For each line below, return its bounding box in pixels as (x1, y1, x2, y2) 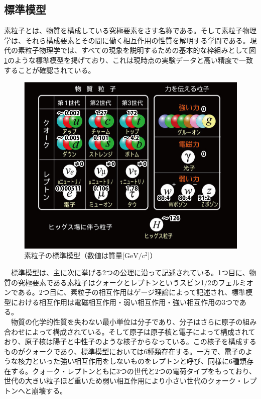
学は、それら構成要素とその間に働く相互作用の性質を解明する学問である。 (4, 35, 250, 45)
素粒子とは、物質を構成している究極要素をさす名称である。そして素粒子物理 (4, 25, 257, 36)
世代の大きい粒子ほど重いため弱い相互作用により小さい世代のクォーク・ (4, 375, 243, 386)
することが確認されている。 (4, 64, 95, 75)
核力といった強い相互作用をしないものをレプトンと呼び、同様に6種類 (18, 356, 246, 366)
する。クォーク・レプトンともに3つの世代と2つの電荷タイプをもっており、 (11, 365, 256, 376)
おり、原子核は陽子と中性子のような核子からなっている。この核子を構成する (4, 336, 256, 347)
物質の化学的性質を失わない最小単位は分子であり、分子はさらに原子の (11, 316, 243, 327)
